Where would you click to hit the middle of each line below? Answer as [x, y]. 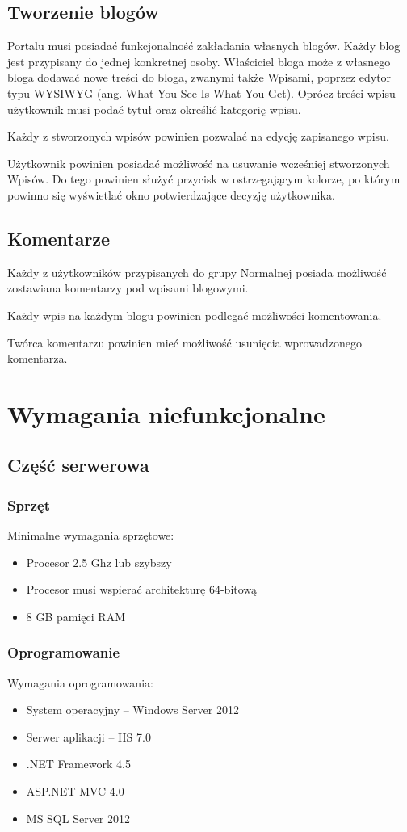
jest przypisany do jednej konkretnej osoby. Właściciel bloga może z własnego [199, 61]
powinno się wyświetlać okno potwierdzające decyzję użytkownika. [171, 194]
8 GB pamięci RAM [76, 616]
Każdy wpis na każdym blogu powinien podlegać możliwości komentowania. [195, 315]
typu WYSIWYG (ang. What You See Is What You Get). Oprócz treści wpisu [201, 92]
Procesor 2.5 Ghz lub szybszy [99, 562]
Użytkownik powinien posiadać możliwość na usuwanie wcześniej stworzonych [199, 163]
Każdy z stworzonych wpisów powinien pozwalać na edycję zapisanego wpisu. [198, 136]
